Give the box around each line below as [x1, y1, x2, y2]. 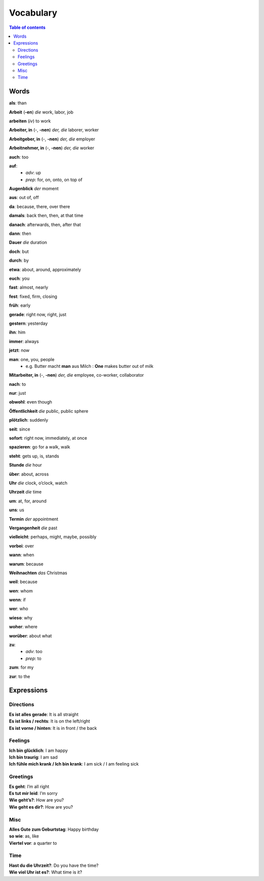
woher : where [9, 624, 38, 630]
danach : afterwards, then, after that [9, 222, 81, 227]
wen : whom [9, 587, 33, 594]
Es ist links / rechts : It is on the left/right [9, 718, 90, 724]
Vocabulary [9, 7, 57, 18]
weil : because [9, 579, 38, 585]
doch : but [9, 248, 29, 254]
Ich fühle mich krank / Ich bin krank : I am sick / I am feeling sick [9, 761, 139, 767]
